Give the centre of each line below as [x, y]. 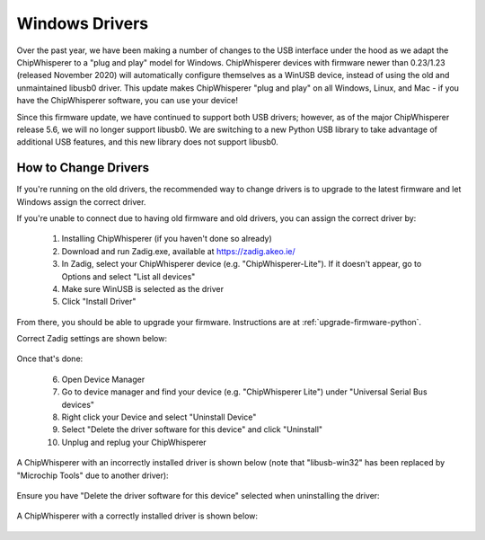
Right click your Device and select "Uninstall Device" [159, 417]
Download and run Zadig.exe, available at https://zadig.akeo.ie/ [178, 251]
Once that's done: [50, 359]
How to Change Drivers [83, 168]
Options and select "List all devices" [128, 276]
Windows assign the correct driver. [81, 201]
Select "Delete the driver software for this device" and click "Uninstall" [192, 429]
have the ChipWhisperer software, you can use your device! [127, 101]
